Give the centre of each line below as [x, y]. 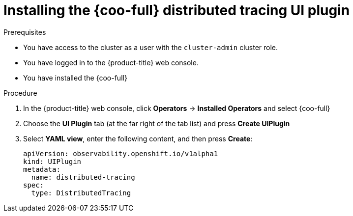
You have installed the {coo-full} [75, 78]
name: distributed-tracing [83, 177]
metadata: [42, 169]
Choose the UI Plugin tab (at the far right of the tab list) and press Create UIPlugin [157, 123]
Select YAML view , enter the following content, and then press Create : [138, 138]
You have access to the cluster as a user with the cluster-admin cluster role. [151, 47]
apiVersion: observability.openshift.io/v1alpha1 [121, 153]
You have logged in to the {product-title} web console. [111, 62]
